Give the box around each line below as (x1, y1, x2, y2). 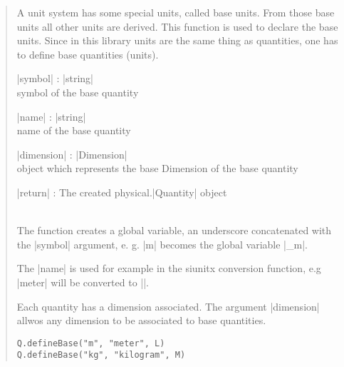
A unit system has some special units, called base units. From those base (16, 5, 335, 19)
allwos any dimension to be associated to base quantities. (16, 313, 266, 328)
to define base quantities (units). (16, 46, 159, 61)
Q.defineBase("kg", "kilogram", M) (16, 350, 186, 361)
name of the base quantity (16, 123, 131, 138)
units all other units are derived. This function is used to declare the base (16, 19, 338, 34)
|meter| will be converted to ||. (16, 274, 149, 289)
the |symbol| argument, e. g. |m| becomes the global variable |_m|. (16, 236, 308, 251)
